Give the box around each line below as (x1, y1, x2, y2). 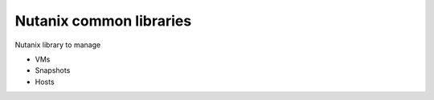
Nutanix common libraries (14, 12, 192, 30)
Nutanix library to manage (14, 40, 101, 50)
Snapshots (35, 66, 71, 75)
